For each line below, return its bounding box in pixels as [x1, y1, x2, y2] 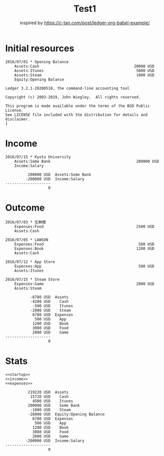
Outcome [5, 202, 45, 213]
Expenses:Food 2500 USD [14, 224, 155, 229]
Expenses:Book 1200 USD [14, 246, 155, 251]
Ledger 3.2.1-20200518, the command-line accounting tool [5, 86, 130, 91]
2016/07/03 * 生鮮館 [5, 220, 46, 225]
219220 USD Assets [27, 389, 69, 395]
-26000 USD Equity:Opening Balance [27, 412, 105, 417]
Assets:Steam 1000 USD [14, 73, 155, 78]
